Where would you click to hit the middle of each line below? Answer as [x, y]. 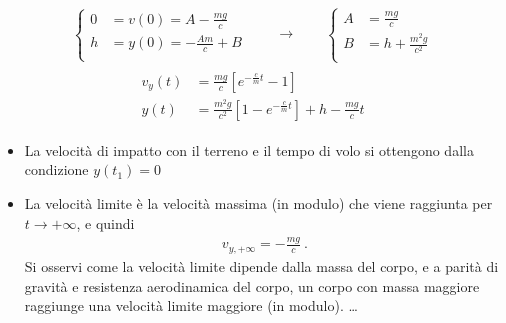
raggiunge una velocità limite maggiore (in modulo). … [191, 305]
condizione [56, 169]
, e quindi [105, 222]
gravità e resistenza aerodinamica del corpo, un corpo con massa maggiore [252, 285]
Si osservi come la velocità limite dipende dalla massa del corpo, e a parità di [261, 265]
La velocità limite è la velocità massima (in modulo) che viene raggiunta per [258, 202]
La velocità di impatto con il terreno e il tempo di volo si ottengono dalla [249, 149]
